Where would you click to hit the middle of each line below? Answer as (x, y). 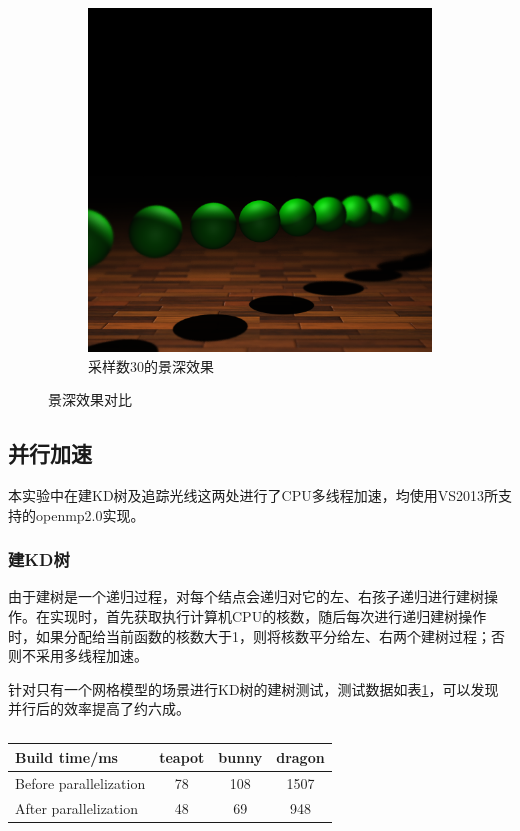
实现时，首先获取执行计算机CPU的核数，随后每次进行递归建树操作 (268, 615)
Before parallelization (80, 782)
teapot (182, 756)
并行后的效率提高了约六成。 (99, 708)
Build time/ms (66, 756)
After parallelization (76, 807)
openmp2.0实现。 (90, 514)
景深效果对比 (90, 399)
